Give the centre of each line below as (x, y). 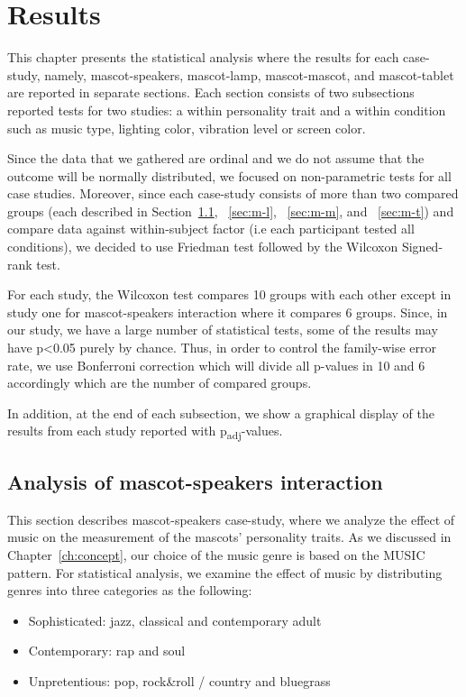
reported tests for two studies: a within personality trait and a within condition (227, 110)
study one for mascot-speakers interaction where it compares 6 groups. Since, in (228, 312)
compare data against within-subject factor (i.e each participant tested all (211, 229)
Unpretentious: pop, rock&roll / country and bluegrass (179, 680)
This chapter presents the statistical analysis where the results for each (203, 57)
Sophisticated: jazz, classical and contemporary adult (175, 620)
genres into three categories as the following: (130, 590)
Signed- (422, 247)
